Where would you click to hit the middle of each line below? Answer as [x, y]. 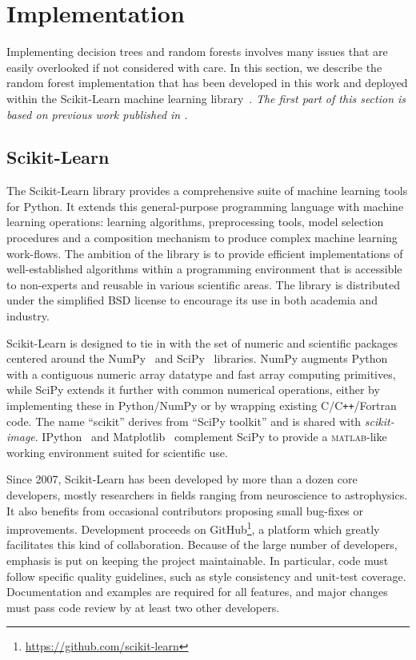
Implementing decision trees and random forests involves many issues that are [197, 52]
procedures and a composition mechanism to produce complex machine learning [202, 238]
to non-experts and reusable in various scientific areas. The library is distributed [203, 284]
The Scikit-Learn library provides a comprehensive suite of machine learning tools [207, 191]
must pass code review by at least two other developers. [143, 607]
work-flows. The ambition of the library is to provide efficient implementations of [205, 253]
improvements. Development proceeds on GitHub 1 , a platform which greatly [193, 528]
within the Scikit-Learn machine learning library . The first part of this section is [206, 98]
